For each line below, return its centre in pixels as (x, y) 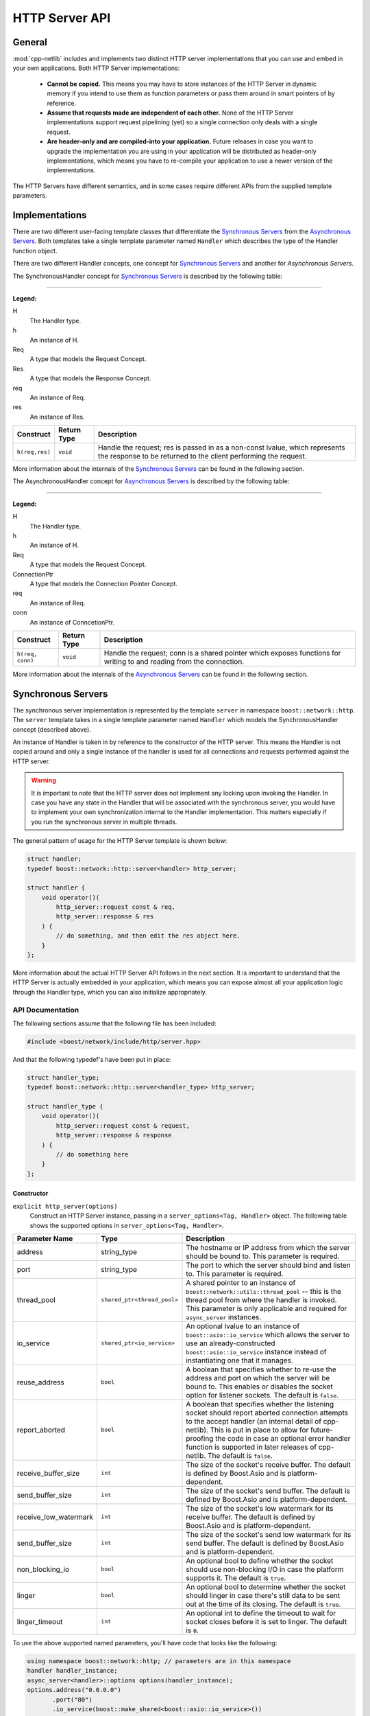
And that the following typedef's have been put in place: (92, 1059)
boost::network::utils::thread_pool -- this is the (264, 1291)
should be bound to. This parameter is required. (263, 1256)
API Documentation (46, 1010)
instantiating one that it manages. (240, 1360)
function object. (35, 251)
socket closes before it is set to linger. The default (267, 1621)
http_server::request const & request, (123, 1125)
